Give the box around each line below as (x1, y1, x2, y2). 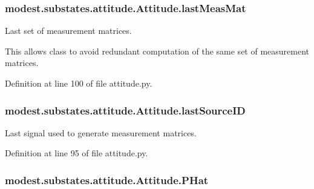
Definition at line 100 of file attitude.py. (5, 77, 152, 89)
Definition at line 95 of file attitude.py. (5, 147, 148, 159)
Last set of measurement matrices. (5, 24, 132, 37)
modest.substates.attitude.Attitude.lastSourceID (5, 102, 246, 118)
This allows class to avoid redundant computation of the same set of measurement (5, 44, 310, 57)
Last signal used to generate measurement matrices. (5, 126, 197, 139)
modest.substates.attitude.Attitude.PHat (5, 172, 209, 187)
